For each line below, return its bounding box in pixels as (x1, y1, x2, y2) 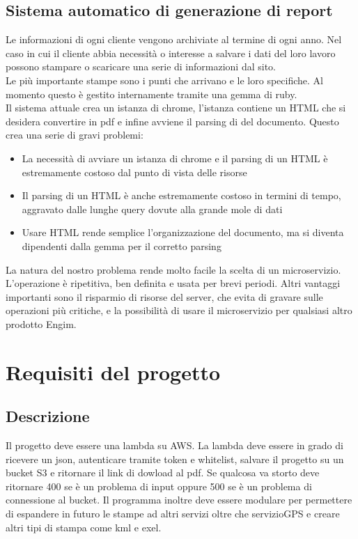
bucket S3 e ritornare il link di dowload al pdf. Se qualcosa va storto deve (6, 465, 320, 480)
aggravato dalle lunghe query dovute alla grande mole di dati (22, 201, 283, 216)
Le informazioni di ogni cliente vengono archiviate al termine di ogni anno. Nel (6, 32, 342, 47)
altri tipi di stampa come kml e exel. (6, 520, 162, 534)
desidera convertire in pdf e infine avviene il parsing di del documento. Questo (6, 114, 339, 128)
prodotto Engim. (6, 316, 77, 331)
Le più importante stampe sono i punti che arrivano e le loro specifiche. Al (6, 72, 323, 87)
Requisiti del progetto (6, 357, 221, 386)
